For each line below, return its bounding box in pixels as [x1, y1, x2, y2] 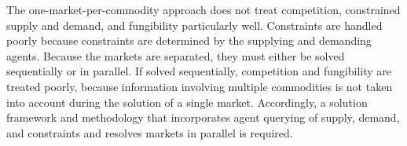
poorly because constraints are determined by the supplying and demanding [6, 32, 372, 49]
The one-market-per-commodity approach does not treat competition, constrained [6, 2, 401, 17]
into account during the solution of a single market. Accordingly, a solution [6, 93, 368, 110]
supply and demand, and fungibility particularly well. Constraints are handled [6, 16, 383, 33]
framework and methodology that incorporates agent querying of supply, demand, [6, 109, 400, 126]
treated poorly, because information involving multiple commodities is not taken [6, 78, 393, 94]
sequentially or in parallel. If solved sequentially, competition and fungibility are [6, 63, 392, 79]
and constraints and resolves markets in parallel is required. [6, 124, 293, 141]
